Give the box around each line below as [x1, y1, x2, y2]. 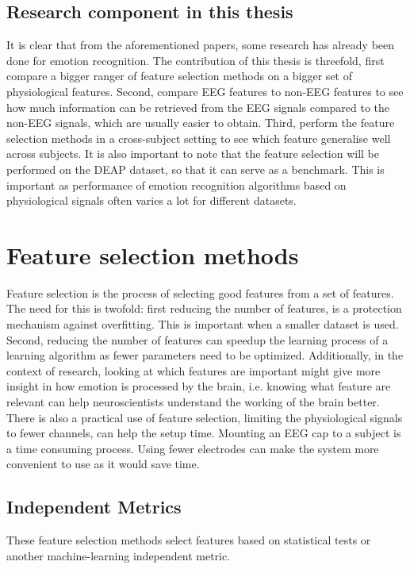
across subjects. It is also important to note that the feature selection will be [6, 145, 380, 162]
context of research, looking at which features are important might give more [6, 362, 381, 379]
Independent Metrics [6, 494, 182, 519]
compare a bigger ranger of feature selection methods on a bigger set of [6, 67, 352, 84]
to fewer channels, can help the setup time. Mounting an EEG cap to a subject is [6, 425, 401, 441]
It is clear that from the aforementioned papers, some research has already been [6, 37, 395, 53]
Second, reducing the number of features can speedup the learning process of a [6, 331, 389, 348]
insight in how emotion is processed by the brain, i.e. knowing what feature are [6, 378, 391, 394]
